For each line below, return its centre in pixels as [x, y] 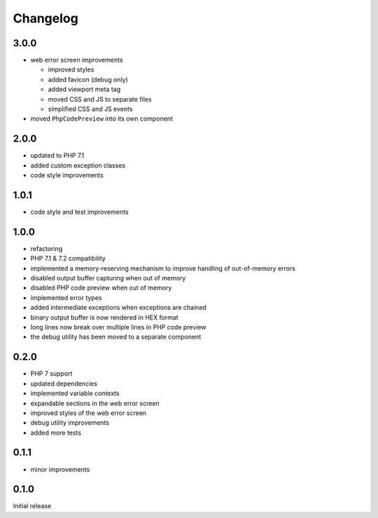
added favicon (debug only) [88, 79]
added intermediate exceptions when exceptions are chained [118, 308]
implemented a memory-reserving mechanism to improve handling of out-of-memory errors [163, 268]
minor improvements [60, 469]
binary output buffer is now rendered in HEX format [104, 317]
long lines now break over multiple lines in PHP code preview [118, 327]
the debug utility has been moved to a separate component [116, 337]
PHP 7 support [51, 374]
